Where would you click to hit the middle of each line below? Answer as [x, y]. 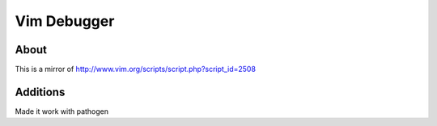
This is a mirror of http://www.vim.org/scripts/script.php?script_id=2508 [136, 69]
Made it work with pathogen [62, 111]
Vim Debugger [65, 21]
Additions [40, 92]
